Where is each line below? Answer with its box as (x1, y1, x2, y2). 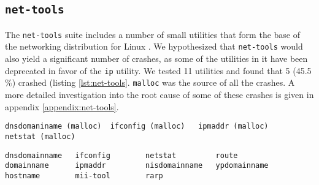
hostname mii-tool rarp (5, 171, 163, 180)
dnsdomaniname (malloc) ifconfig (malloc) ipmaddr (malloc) (5, 122, 269, 131)
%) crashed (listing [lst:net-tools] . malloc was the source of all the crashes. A (5, 76, 295, 89)
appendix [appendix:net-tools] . (5, 100, 119, 113)
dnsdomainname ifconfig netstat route (5, 151, 238, 160)
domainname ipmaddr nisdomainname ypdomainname (5, 161, 269, 170)
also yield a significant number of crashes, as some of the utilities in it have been (5, 52, 308, 65)
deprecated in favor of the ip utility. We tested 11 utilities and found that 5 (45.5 (5, 64, 312, 77)
